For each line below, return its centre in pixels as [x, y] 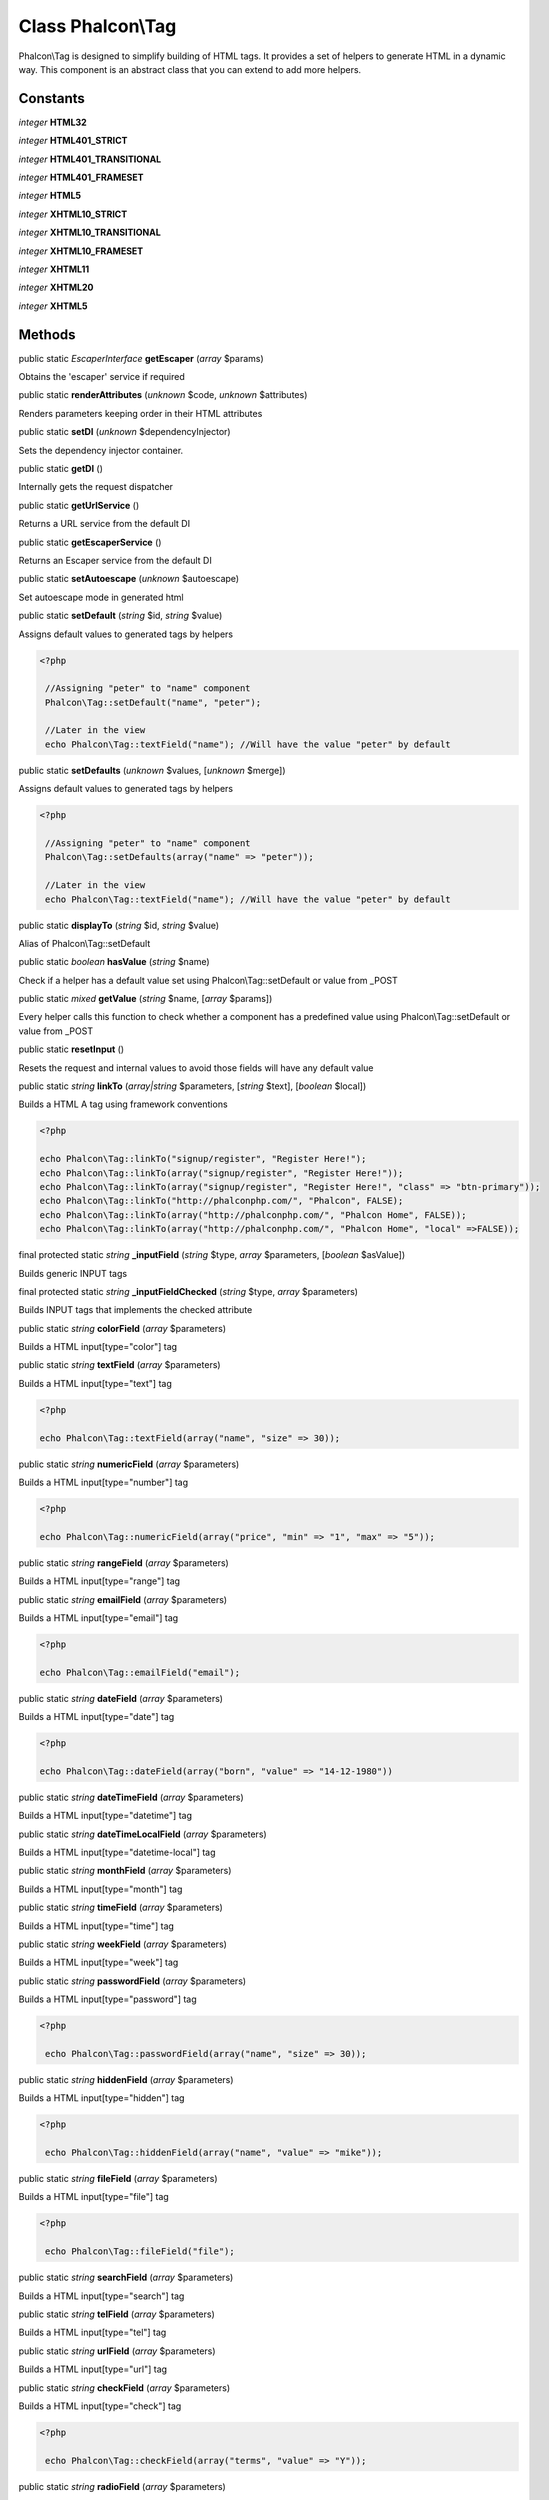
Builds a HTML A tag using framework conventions [123, 1104]
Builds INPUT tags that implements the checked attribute [135, 1310]
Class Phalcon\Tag [97, 26]
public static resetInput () [71, 1049]
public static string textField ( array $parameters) [119, 1365]
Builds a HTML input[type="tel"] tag [92, 2332]
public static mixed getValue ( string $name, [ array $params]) [145, 999]
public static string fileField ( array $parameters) [118, 2179]
